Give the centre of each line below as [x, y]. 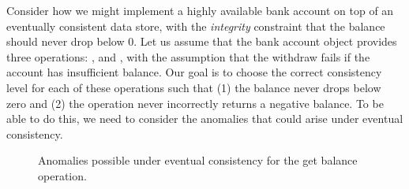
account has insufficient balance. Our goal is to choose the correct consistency [194, 72]
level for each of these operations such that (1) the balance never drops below [194, 87]
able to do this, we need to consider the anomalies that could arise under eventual [205, 119]
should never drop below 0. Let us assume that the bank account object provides [202, 41]
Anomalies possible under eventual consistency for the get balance [198, 160]
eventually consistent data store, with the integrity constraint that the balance [196, 26]
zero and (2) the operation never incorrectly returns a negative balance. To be [195, 103]
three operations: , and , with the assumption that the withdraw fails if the [188, 56]
